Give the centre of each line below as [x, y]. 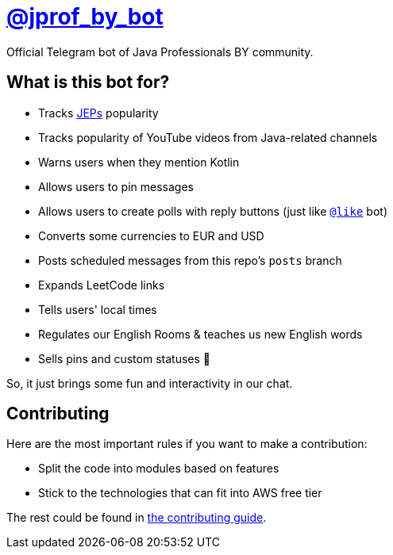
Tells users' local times [98, 309]
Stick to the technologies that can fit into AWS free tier [180, 493]
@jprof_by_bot [85, 17]
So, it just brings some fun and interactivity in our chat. [150, 383]
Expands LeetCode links [102, 285]
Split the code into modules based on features [159, 469]
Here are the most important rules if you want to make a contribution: [187, 444]
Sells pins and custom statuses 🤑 [124, 358]
